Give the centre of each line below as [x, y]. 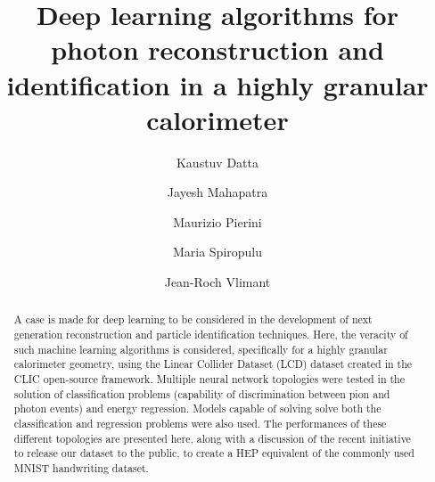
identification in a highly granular [217, 84]
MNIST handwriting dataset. [81, 468]
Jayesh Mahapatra [217, 192]
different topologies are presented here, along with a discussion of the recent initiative [212, 438]
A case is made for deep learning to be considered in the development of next [193, 319]
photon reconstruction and [217, 49]
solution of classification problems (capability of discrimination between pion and [202, 393]
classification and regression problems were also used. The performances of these [200, 424]
